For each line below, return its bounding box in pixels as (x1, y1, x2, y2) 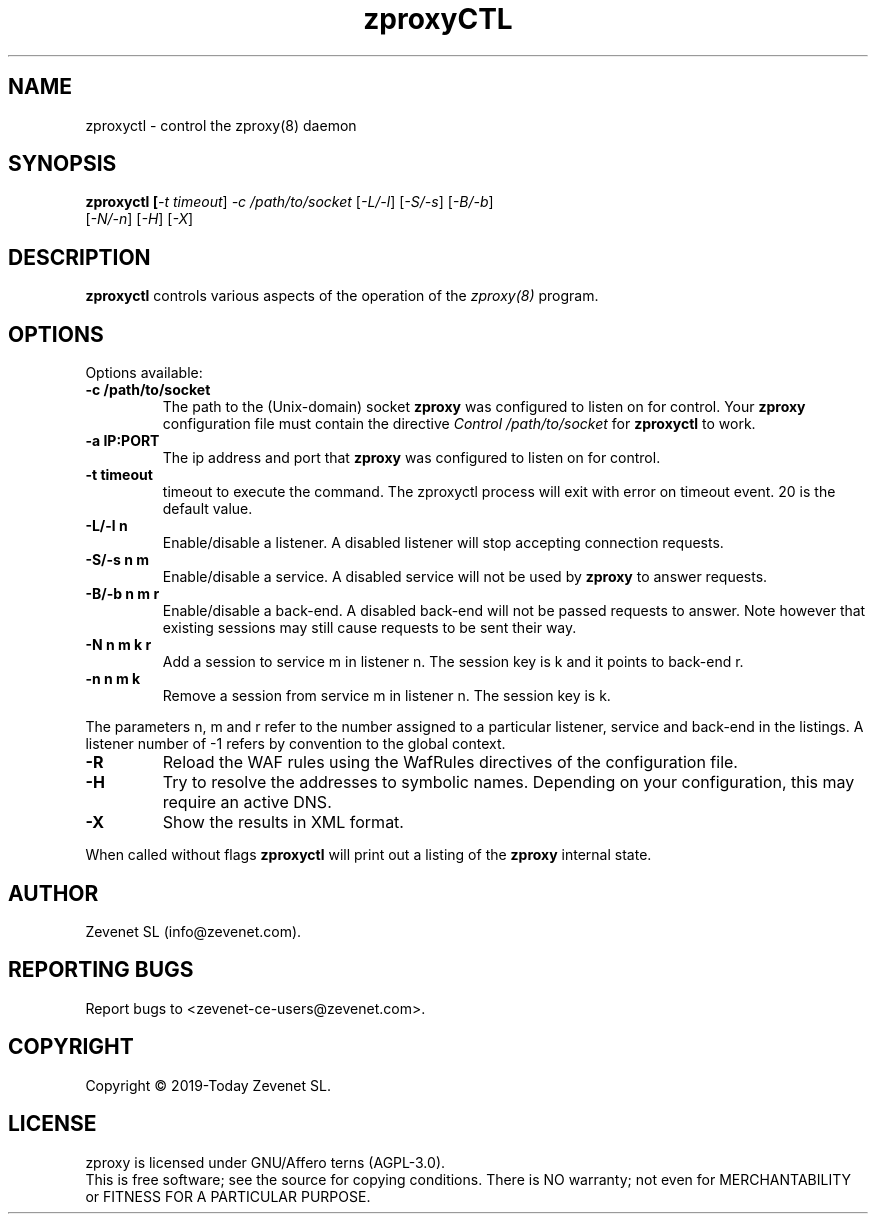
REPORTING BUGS (8, 957, 194, 983)
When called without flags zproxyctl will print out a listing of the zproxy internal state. (85, 846, 652, 864)
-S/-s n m (85, 551, 150, 569)
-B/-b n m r (85, 585, 160, 603)
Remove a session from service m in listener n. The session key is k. (162, 687, 611, 705)
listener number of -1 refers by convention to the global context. (85, 735, 506, 753)
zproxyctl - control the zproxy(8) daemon (85, 116, 357, 134)
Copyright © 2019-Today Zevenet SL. (85, 1076, 331, 1094)
